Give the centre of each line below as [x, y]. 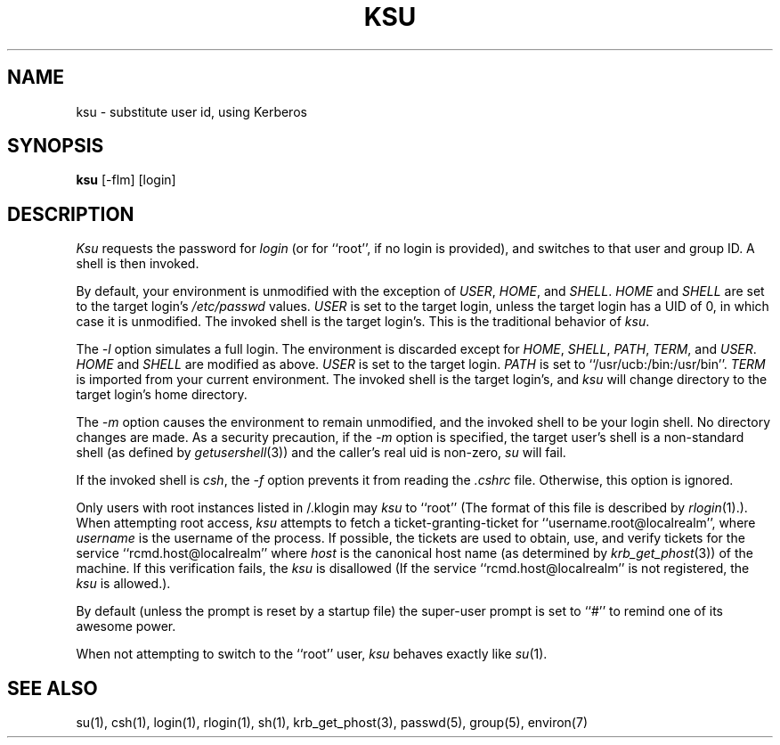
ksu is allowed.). [123, 584]
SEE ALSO [53, 688]
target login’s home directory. [162, 395]
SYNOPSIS [56, 146]
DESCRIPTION [71, 214]
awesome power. [126, 626]
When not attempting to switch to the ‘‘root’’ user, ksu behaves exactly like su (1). [312, 654]
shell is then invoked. [138, 264]
